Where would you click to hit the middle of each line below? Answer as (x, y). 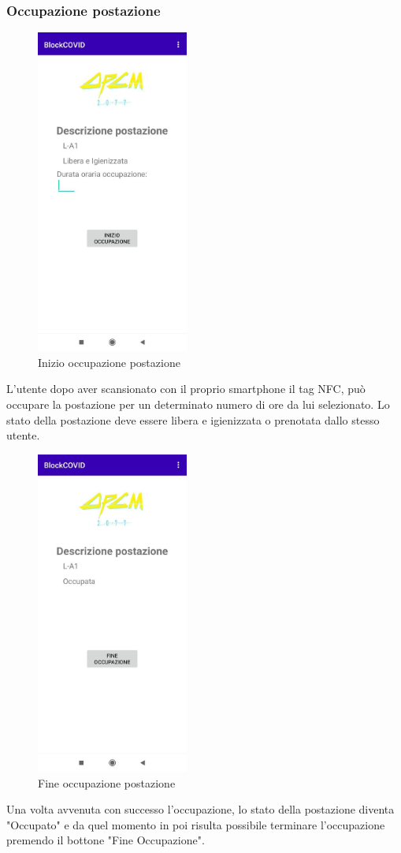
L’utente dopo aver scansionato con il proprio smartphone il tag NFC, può (186, 389)
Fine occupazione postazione (107, 782)
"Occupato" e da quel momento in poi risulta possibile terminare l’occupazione (196, 824)
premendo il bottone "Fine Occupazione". (106, 840)
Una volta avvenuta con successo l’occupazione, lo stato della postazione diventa (200, 809)
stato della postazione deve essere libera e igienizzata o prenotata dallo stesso (193, 419)
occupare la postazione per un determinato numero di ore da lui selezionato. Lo (198, 404)
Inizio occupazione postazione (109, 362)
